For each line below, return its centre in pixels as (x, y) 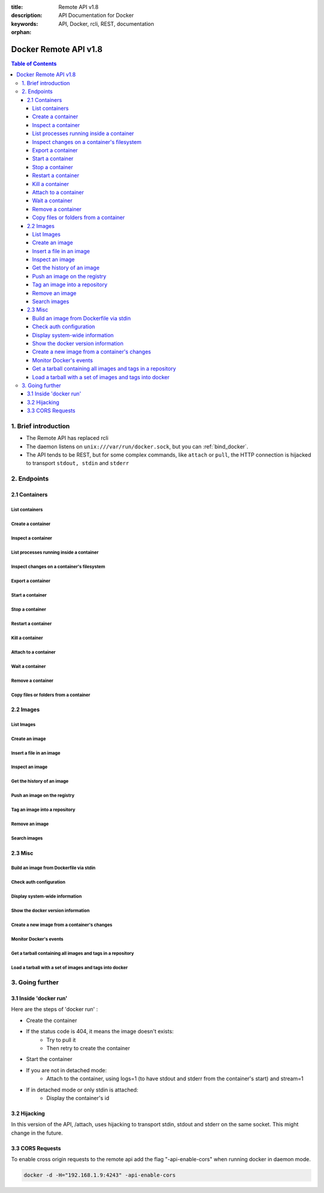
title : (17, 7)
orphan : (21, 32)
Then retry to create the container (88, 1048)
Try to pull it (61, 1040)
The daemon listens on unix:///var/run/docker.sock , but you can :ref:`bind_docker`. (137, 446)
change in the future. (37, 1133)
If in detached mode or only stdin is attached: (82, 1090)
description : (27, 16)
